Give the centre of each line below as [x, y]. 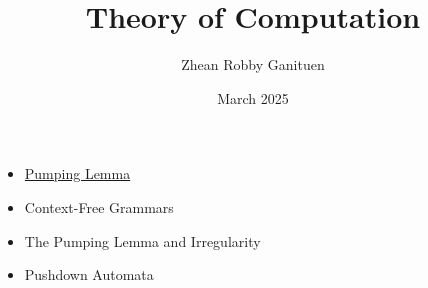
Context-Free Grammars [99, 206]
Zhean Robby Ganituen [253, 64]
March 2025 [253, 97]
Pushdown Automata [89, 274]
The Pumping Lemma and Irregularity [142, 240]
